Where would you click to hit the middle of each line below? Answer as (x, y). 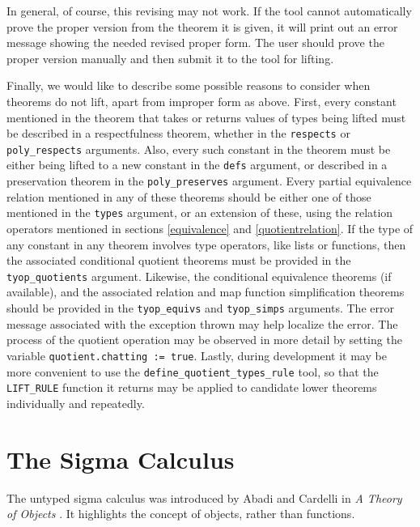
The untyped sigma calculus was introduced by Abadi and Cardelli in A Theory (204, 497)
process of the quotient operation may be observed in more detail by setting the (204, 340)
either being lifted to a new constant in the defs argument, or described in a (197, 165)
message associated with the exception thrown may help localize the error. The (202, 323)
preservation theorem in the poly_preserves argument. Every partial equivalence (209, 181)
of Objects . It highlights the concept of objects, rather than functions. (181, 514)
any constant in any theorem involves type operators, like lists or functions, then (206, 244)
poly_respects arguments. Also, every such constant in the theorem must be (199, 149)
